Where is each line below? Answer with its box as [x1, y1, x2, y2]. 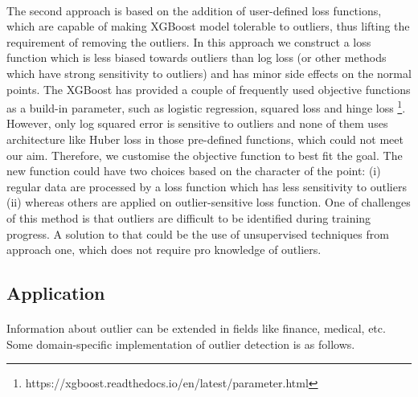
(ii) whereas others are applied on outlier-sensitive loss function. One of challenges [6, 194, 411, 211]
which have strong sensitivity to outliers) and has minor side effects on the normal [6, 64, 412, 81]
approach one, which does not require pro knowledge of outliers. [6, 241, 322, 258]
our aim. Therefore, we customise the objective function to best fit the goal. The [6, 146, 403, 163]
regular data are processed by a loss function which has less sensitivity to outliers [6, 178, 407, 194]
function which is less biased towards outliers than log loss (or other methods [6, 49, 387, 66]
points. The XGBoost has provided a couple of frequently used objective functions [6, 80, 411, 97]
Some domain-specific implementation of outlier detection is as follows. [6, 335, 355, 352]
